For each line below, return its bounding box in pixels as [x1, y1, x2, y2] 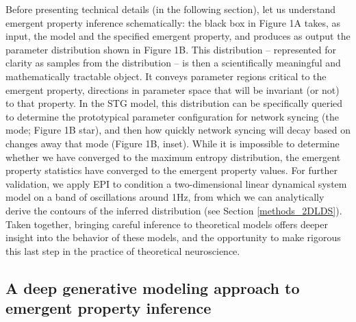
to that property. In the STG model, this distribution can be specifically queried [5, 96, 343, 110]
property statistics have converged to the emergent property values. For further [5, 163, 338, 177]
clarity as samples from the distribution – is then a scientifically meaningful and [5, 55, 341, 70]
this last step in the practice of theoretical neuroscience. [5, 243, 240, 258]
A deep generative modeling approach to [5, 277, 300, 298]
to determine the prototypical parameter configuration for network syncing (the [5, 109, 339, 123]
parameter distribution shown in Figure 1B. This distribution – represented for [5, 42, 336, 56]
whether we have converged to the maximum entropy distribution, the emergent [5, 149, 341, 164]
